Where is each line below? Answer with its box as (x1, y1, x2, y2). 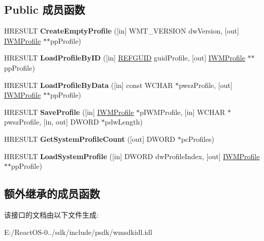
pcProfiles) (181, 133, 214, 144)
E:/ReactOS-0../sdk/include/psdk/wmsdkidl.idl (4, 226, 152, 237)
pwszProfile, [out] (179, 79, 233, 90)
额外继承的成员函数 (4, 186, 100, 201)
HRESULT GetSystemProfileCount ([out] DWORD (4, 133, 175, 144)
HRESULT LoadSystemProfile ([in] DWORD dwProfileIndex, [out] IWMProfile (4, 150, 260, 161)
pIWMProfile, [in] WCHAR (140, 106, 225, 117)
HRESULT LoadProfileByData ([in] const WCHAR (4, 79, 173, 90)
